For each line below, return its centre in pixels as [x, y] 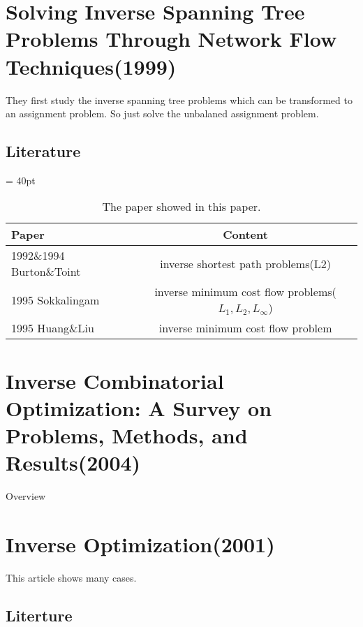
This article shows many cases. [71, 577]
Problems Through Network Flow [171, 39]
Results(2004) [73, 463]
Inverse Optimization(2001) [140, 544]
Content [245, 235]
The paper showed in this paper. [181, 207]
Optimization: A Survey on [139, 407]
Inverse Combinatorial [115, 380]
